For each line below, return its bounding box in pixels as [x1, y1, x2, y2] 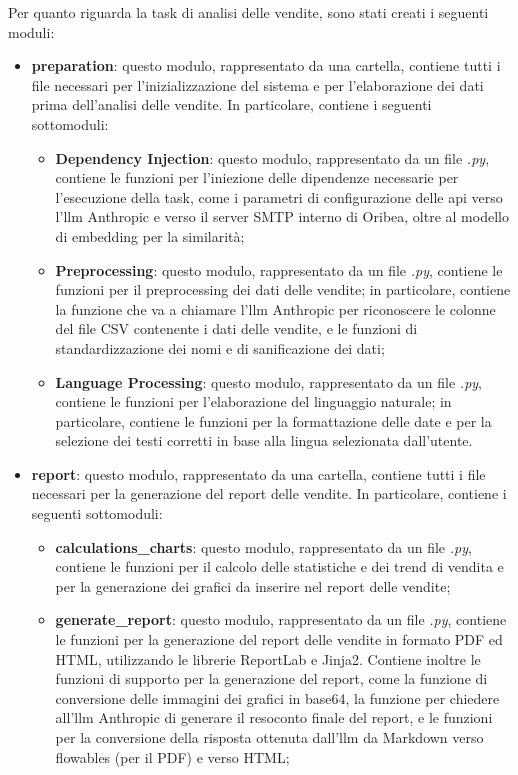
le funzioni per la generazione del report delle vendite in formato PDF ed [55, 629, 503, 650]
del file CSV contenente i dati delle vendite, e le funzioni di [55, 318, 418, 339]
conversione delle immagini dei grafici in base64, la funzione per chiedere [55, 687, 500, 708]
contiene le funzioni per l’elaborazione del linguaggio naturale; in [55, 391, 452, 412]
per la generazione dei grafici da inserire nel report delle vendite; [55, 575, 451, 596]
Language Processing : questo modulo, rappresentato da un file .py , [55, 371, 482, 392]
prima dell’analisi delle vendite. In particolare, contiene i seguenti [31, 94, 432, 115]
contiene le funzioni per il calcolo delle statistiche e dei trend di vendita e [55, 556, 504, 577]
